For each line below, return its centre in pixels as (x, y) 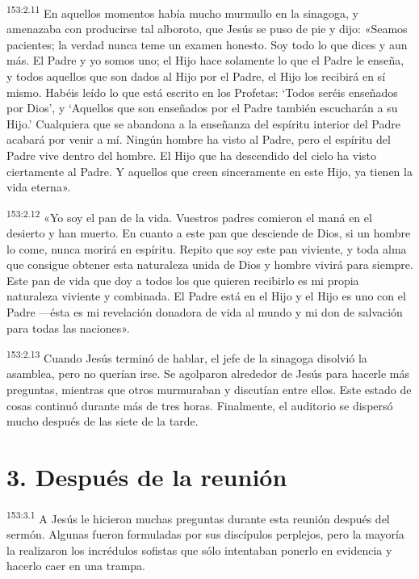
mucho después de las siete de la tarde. (103, 421)
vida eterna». (39, 187)
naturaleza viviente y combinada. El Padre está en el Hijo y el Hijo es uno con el (206, 296)
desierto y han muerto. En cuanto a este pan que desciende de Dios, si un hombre (209, 233)
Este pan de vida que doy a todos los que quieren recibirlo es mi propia (183, 280)
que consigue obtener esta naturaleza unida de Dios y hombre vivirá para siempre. (210, 264)
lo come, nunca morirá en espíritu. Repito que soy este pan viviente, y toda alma (207, 248)
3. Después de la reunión (147, 476)
